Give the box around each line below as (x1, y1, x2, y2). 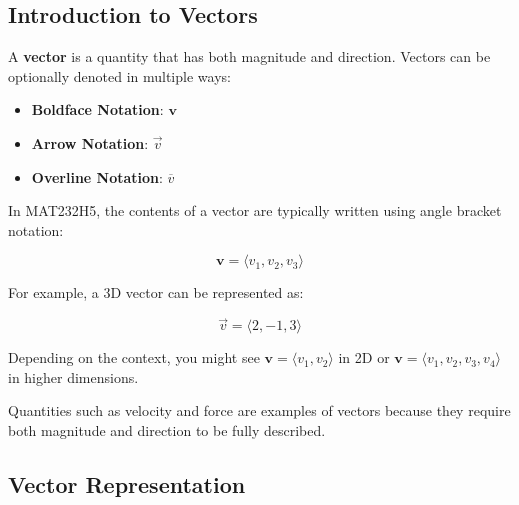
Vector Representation (8, 468, 246, 499)
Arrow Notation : (31, 132, 149, 153)
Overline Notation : (31, 166, 163, 187)
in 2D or (338, 347, 390, 368)
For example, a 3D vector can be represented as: (8, 282, 304, 303)
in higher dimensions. (8, 366, 139, 387)
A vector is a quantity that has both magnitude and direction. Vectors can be (8, 46, 491, 67)
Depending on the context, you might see (8, 347, 260, 368)
